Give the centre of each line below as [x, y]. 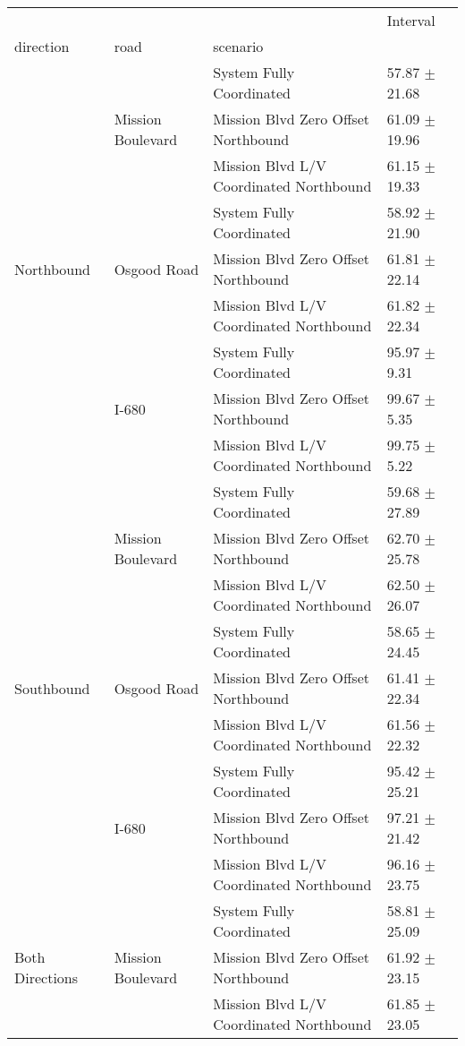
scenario [238, 46]
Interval [411, 20]
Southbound [52, 688]
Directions [46, 977]
